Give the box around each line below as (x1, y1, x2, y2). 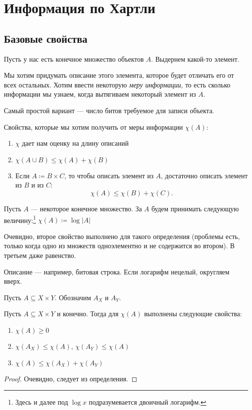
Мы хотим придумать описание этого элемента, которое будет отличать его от (4, 70, 234, 80)
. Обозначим (54, 292, 91, 302)
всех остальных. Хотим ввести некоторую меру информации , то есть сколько (4, 79, 231, 89)
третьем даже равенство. (4, 250, 76, 260)
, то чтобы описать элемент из (64, 170, 154, 180)
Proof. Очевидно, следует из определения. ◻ (4, 373, 138, 383)
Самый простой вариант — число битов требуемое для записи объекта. (4, 105, 215, 115)
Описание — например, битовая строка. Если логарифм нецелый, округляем (4, 266, 230, 276)
